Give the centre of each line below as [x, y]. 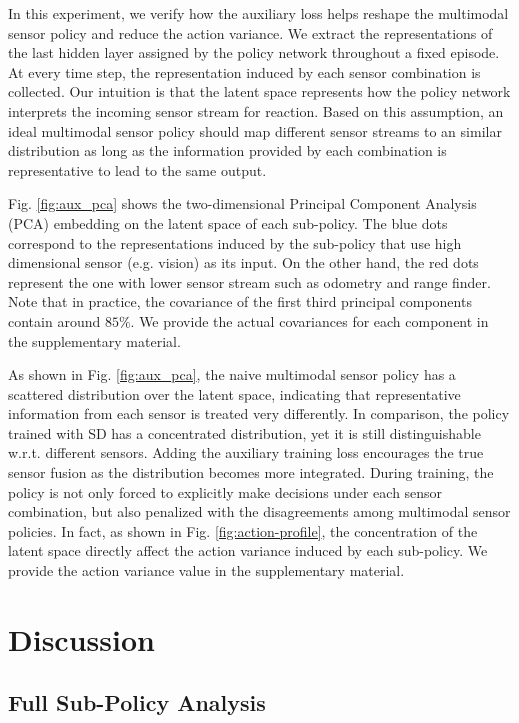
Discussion [81, 638]
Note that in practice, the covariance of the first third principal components [240, 301]
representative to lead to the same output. [137, 169]
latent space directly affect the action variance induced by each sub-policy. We [248, 550]
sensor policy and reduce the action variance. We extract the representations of [250, 32]
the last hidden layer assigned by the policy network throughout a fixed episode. [254, 52]
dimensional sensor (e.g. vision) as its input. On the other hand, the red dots [243, 262]
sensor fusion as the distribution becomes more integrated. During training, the [251, 472]
